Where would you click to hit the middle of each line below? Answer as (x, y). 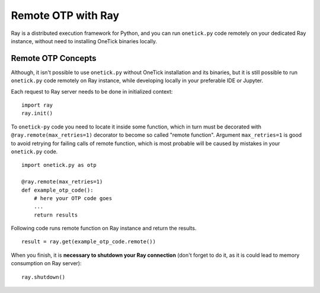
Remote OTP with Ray (65, 15)
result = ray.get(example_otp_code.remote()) (89, 242)
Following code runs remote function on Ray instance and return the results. (104, 228)
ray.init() (37, 113)
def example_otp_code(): (57, 190)
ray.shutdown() (44, 277)
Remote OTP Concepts (54, 58)
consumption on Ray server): (46, 263)
